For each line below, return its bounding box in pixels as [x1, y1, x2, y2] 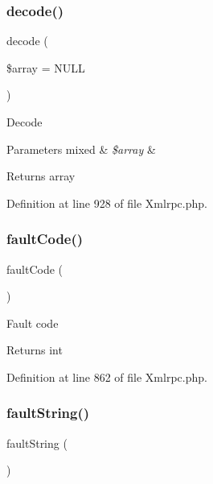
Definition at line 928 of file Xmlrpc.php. [6, 194, 207, 211]
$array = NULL [6, 59, 85, 76]
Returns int [6, 341, 63, 358]
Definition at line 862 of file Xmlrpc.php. [6, 368, 207, 385]
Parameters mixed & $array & [6, 140, 156, 157]
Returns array [6, 168, 76, 184]
